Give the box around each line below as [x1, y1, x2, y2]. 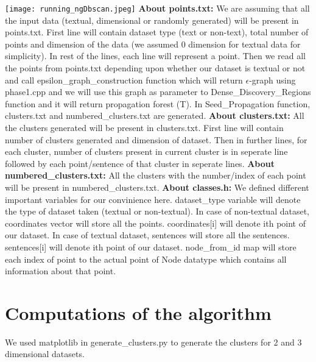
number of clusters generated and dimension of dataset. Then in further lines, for [5, 133, 307, 146]
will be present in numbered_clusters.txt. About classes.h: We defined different [5, 180, 309, 193]
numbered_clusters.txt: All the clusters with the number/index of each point [5, 169, 306, 182]
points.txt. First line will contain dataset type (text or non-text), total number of [5, 26, 309, 38]
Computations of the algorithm [5, 300, 272, 325]
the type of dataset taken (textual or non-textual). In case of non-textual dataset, [5, 205, 309, 218]
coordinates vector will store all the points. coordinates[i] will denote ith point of [5, 216, 306, 229]
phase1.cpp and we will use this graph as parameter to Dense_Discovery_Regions [5, 85, 311, 98]
